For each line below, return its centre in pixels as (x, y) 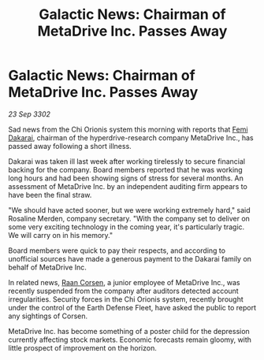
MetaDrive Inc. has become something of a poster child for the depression (129, 331)
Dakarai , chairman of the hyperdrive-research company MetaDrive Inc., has (131, 137)
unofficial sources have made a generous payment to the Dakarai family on (130, 258)
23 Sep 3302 (30, 114)
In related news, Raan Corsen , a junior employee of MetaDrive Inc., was (124, 282)
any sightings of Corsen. (48, 316)
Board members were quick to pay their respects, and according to (117, 251)
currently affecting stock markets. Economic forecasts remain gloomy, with (130, 340)
